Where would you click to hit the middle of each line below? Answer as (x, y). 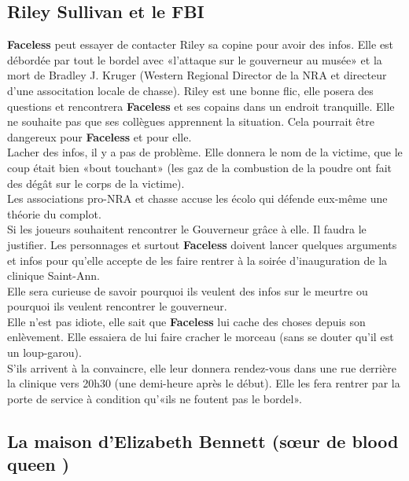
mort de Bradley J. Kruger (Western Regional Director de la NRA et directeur (197, 75)
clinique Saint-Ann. (53, 275)
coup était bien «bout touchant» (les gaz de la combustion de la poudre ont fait (200, 167)
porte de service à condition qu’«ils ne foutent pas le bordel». (155, 398)
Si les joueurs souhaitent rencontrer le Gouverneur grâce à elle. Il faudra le (187, 229)
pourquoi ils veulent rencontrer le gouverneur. (117, 306)
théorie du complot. (54, 213)
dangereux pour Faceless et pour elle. (99, 136)
